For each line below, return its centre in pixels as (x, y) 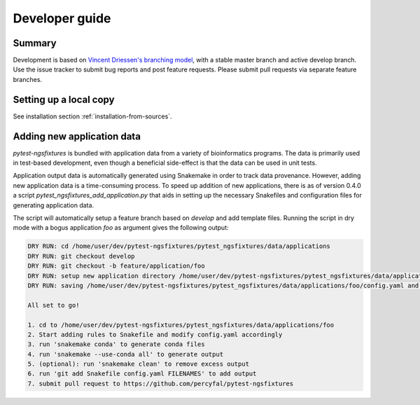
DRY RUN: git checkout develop (82, 256)
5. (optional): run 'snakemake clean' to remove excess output (139, 364)
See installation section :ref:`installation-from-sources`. (92, 116)
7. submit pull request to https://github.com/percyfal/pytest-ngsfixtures (161, 383)
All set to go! (54, 305)
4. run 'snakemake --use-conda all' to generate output (126, 354)
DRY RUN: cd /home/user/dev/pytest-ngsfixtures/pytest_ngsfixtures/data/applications (179, 246)
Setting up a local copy (64, 99)
